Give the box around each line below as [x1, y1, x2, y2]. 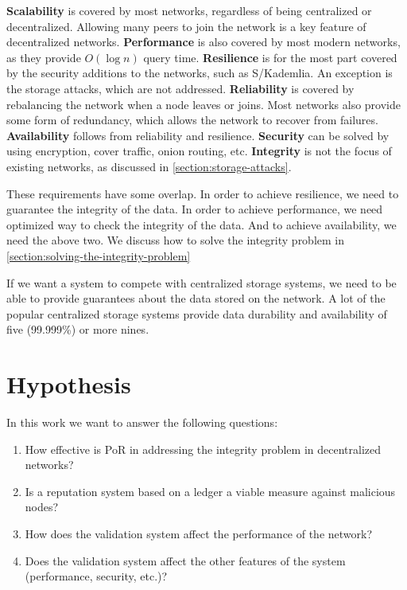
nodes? [25, 498, 59, 515]
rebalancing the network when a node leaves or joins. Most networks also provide [6, 96, 401, 112]
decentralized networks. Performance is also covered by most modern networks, [6, 33, 401, 50]
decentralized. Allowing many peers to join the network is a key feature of [6, 18, 366, 34]
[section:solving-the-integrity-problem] [6, 247, 191, 264]
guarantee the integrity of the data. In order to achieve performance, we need [6, 201, 383, 217]
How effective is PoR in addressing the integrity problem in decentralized [25, 440, 381, 457]
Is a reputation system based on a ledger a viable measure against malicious [25, 483, 396, 499]
